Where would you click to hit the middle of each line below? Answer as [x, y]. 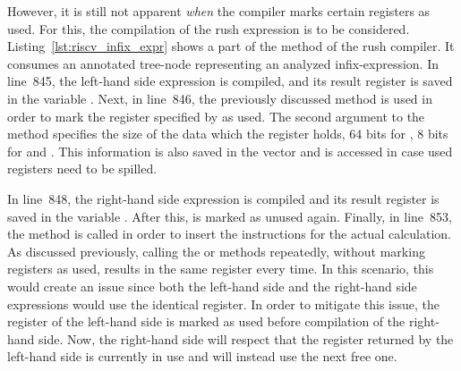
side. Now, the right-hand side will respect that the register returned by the [246, 338]
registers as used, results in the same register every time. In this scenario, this [221, 269]
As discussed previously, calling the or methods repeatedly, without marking [216, 251]
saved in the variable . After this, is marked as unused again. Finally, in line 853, [230, 216]
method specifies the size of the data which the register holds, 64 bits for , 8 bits [228, 134]
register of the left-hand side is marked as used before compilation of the [206, 321]
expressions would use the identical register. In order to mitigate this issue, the [223, 304]
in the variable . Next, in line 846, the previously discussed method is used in [220, 98]
